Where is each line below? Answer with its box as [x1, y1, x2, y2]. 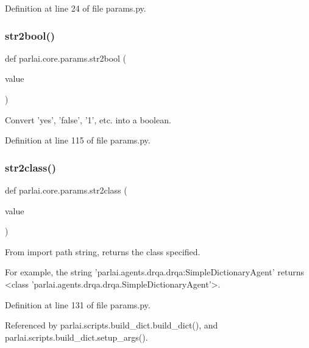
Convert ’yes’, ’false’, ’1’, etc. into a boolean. [5, 113, 171, 126]
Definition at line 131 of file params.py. [5, 298, 151, 311]
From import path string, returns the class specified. [5, 245, 201, 258]
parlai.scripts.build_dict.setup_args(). [5, 330, 148, 343]
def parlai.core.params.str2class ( [5, 184, 127, 196]
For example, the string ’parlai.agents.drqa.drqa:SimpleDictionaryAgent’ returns [5, 266, 305, 278]
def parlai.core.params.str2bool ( [5, 51, 127, 64]
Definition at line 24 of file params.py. [5, 2, 146, 14]
